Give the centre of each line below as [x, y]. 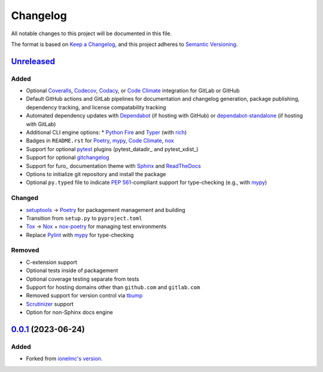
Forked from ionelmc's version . [64, 359]
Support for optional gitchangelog [68, 158]
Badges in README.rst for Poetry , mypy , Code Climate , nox [100, 141]
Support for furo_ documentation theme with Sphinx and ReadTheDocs [114, 166]
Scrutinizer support [50, 304]
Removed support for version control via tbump [84, 296]
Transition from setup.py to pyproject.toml [84, 218]
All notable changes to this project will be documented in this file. [92, 33]
